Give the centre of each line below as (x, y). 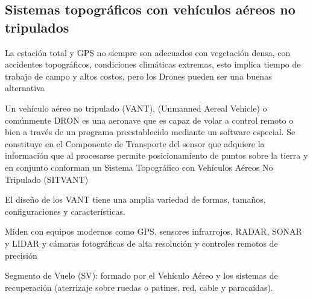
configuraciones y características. (65, 211)
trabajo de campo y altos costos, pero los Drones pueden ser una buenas (138, 76)
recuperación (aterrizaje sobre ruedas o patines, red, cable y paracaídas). (139, 287)
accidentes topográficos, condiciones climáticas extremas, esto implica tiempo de (153, 64)
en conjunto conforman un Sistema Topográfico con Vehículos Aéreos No (139, 167)
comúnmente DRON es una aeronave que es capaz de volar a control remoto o (149, 120)
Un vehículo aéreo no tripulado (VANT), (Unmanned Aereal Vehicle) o (136, 108)
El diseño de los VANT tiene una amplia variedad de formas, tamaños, (135, 199)
